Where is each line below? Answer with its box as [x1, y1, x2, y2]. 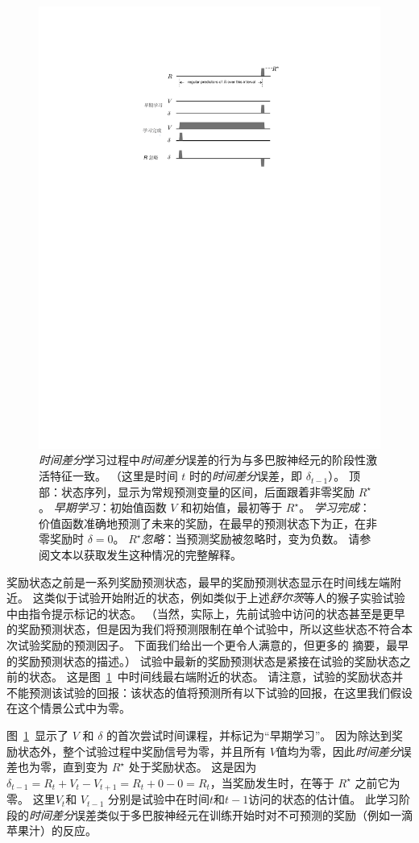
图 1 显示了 [6, 726, 68, 743]
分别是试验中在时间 [107, 791, 209, 808]
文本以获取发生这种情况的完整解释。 [49, 546, 242, 563]
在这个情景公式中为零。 [6, 700, 131, 716]
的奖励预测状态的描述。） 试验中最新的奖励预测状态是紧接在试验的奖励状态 [6, 652, 400, 669]
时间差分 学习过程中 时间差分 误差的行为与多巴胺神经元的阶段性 [39, 451, 366, 468]
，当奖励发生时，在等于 [209, 774, 334, 791]
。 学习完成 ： [299, 499, 371, 516]
